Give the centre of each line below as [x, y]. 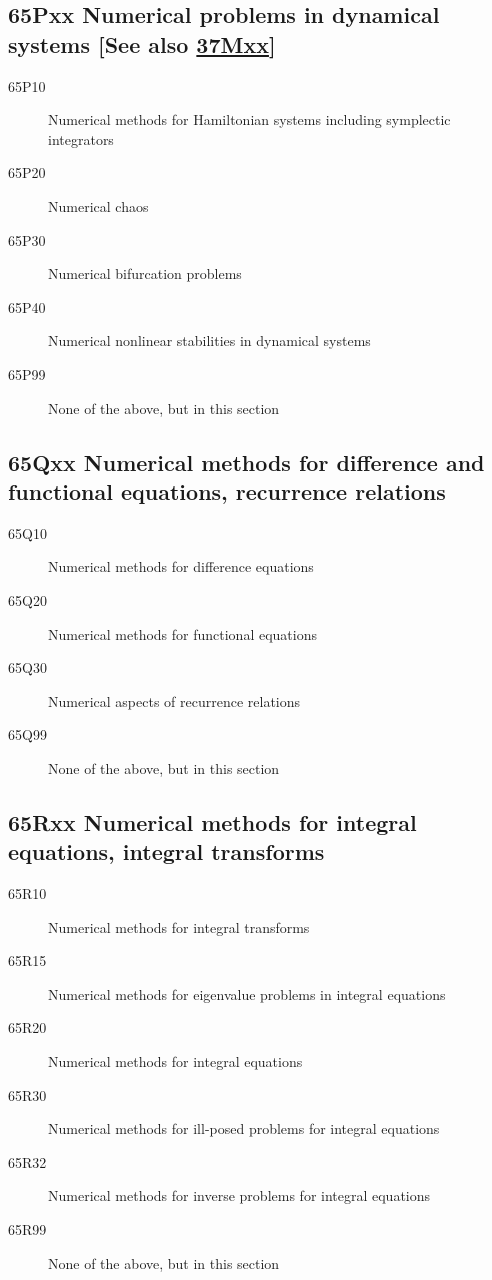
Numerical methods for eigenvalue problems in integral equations [247, 993]
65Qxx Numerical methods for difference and [246, 461]
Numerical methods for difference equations [181, 566]
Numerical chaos [98, 205]
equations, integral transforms [166, 851]
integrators [81, 138]
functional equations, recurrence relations [227, 490]
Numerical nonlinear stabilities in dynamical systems [209, 340]
